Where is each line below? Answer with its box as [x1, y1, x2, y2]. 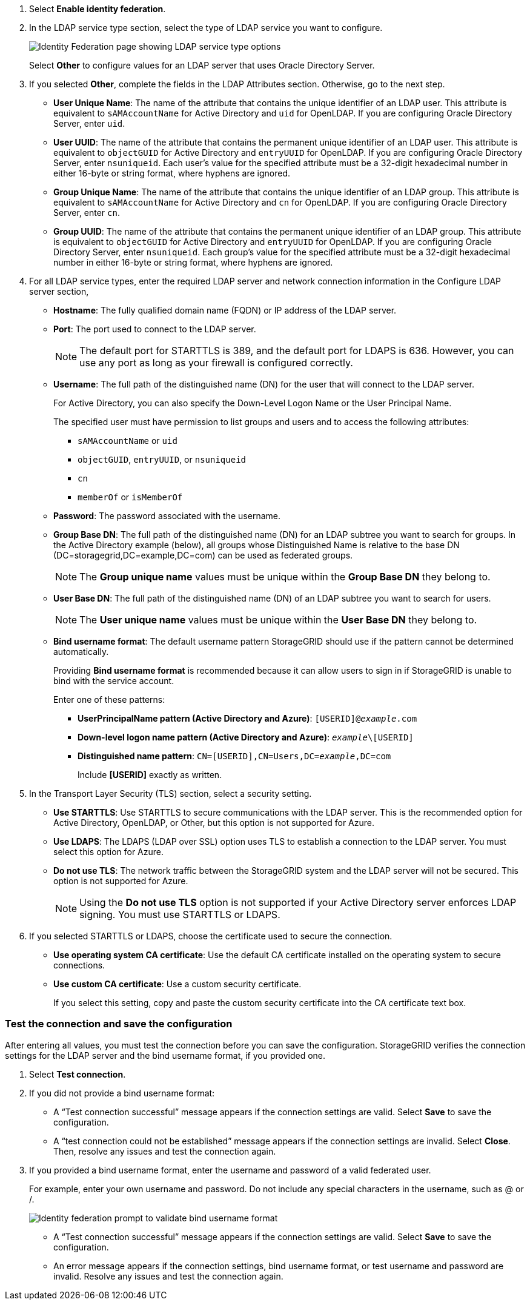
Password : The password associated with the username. [53, 511, 280, 521]
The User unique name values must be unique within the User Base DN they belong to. [79, 614, 477, 626]
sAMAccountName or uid [78, 435, 177, 446]
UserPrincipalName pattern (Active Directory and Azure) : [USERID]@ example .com [78, 713, 417, 723]
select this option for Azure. [53, 847, 164, 857]
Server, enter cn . [53, 207, 120, 218]
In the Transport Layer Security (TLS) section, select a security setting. [29, 788, 312, 799]
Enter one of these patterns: [53, 694, 165, 705]
